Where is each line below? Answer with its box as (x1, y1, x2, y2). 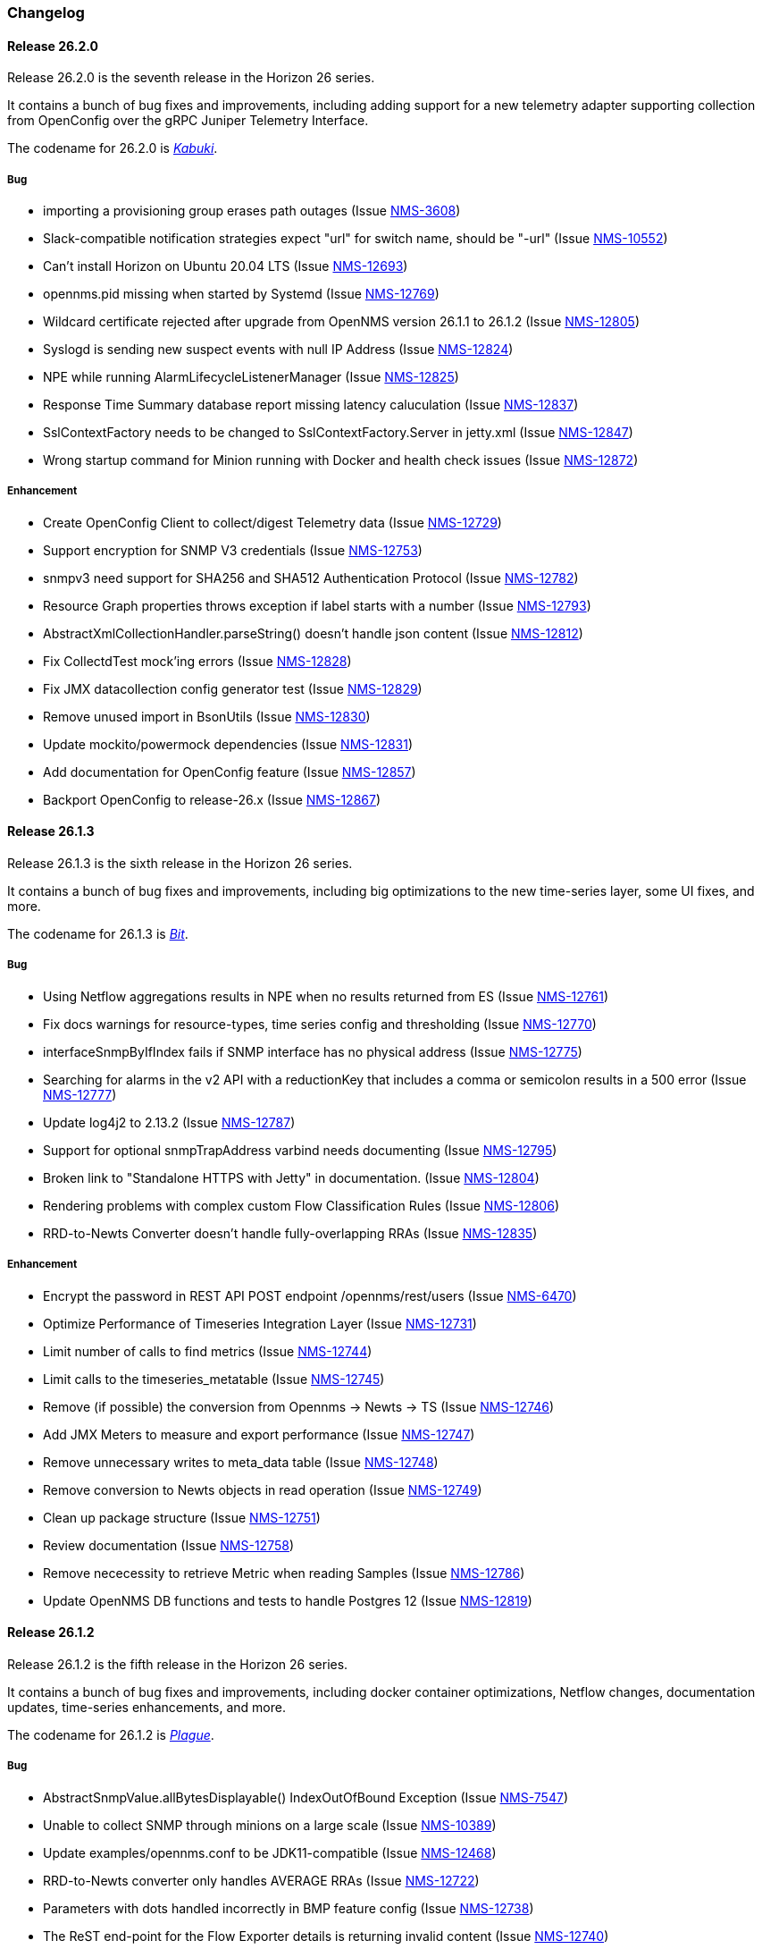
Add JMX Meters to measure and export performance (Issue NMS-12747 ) (43, 1426, 475, 1442)
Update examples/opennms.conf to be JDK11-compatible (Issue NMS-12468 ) (43, 1844, 497, 1860)
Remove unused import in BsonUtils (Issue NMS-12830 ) (43, 708, 371, 724)
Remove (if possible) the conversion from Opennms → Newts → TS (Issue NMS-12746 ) (43, 1398, 555, 1414)
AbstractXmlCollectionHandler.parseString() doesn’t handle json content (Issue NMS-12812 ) (43, 625, 583, 641)
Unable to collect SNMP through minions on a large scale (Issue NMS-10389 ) (43, 1817, 497, 1833)
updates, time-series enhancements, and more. (7, 1699, 286, 1715)
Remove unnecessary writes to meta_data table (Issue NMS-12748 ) (43, 1454, 439, 1470)
